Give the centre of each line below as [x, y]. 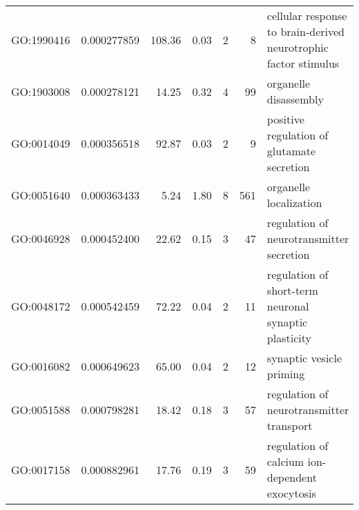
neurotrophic [298, 47]
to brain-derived [305, 31]
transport [290, 425]
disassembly [295, 99]
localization [294, 203]
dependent [292, 477]
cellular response [307, 16]
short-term [292, 290]
